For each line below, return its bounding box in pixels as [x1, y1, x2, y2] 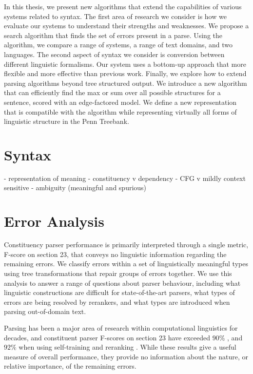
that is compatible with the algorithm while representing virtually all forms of [4, 106, 237, 117]
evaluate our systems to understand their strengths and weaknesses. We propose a [4, 20, 249, 31]
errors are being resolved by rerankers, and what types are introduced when [4, 296, 230, 307]
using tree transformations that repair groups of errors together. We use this [4, 268, 232, 278]
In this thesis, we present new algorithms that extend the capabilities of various [4, 1, 242, 11]
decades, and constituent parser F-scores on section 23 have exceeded [4, 332, 211, 342]
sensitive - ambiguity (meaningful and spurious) [4, 182, 147, 193]
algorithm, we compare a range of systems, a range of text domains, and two [4, 39, 233, 50]
